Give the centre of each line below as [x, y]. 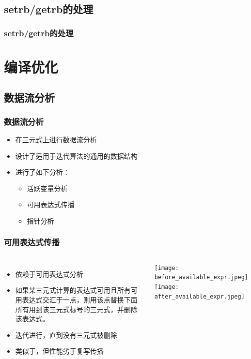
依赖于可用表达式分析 [49, 274]
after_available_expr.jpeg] [199, 296]
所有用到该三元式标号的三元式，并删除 [76, 309]
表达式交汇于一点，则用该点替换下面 [80, 299]
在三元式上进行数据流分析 [56, 139]
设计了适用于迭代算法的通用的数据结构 [76, 156]
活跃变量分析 [47, 188]
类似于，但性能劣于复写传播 [59, 351]
